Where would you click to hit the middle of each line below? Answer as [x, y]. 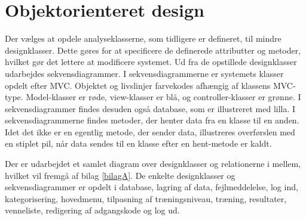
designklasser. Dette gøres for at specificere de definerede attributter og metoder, [153, 50]
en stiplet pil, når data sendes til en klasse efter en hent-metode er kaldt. [138, 143]
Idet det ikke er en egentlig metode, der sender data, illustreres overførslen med [150, 131]
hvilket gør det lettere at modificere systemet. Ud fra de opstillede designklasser [151, 62]
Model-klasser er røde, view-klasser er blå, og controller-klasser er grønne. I [163, 97]
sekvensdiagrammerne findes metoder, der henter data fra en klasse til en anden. [152, 120]
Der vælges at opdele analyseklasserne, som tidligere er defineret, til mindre [143, 38]
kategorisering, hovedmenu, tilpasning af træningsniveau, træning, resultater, [146, 198]
